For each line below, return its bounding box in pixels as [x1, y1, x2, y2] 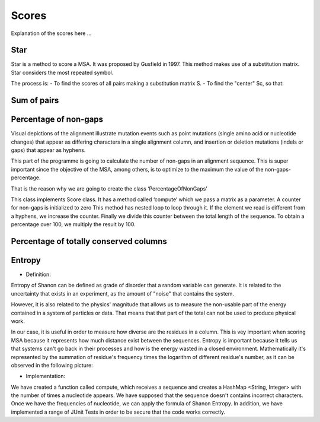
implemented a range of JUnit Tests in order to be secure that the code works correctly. [11, 408, 225, 415]
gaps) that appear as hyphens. [11, 146, 86, 154]
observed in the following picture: [11, 361, 93, 369]
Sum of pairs [11, 96, 59, 106]
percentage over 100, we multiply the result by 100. [11, 221, 136, 228]
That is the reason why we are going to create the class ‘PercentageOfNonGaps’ [11, 185, 207, 192]
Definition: [25, 271, 52, 278]
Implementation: [25, 373, 66, 380]
